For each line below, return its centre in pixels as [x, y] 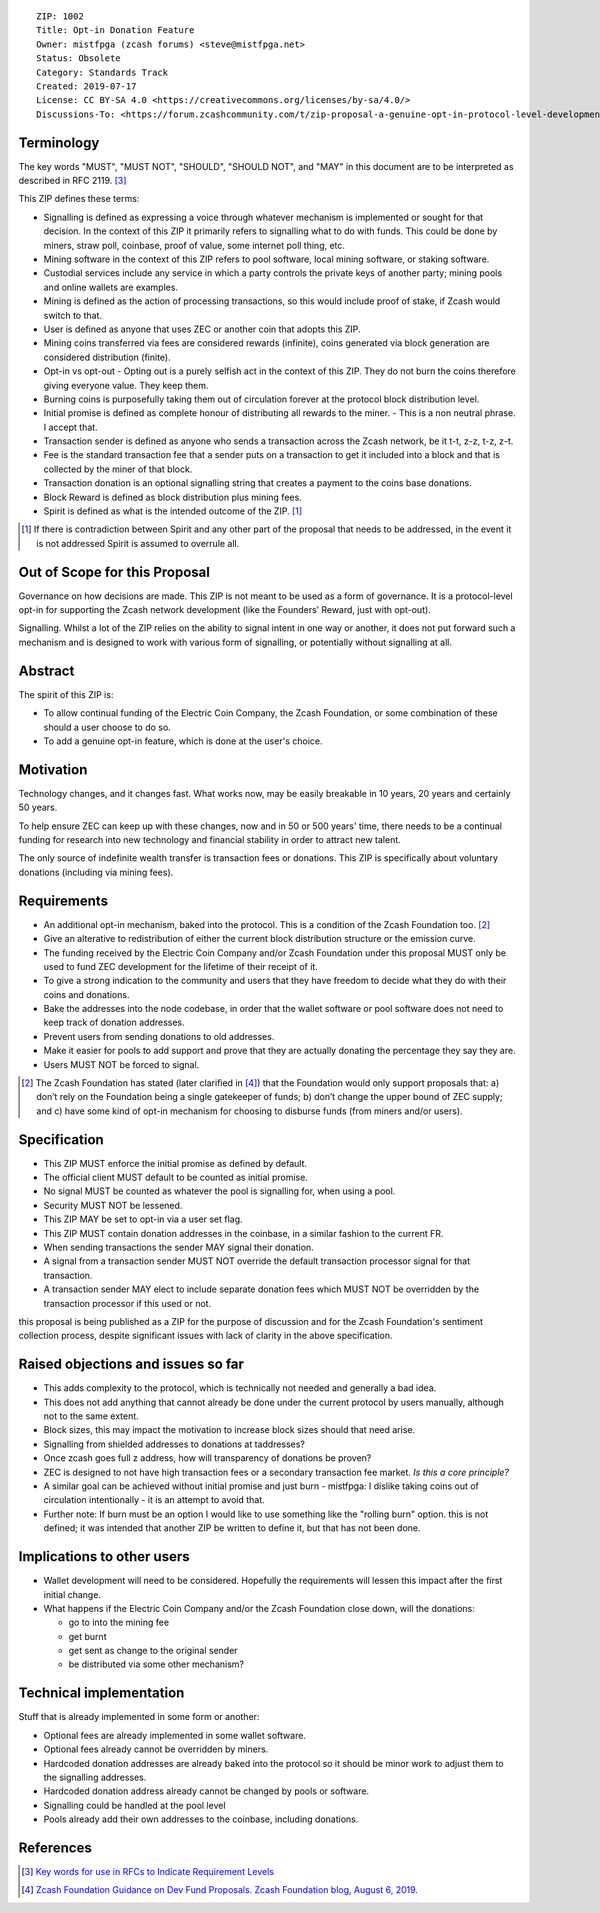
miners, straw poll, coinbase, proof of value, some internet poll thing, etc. [194, 245]
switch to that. [73, 315]
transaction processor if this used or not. [127, 1303]
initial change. [72, 1594]
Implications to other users [104, 1556]
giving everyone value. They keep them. [126, 385]
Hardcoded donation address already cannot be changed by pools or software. [206, 1791]
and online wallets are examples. [111, 287]
